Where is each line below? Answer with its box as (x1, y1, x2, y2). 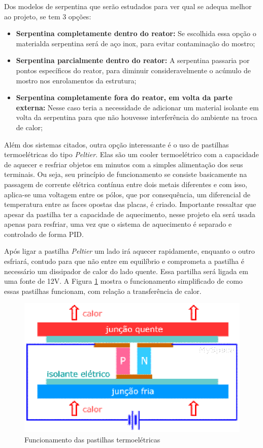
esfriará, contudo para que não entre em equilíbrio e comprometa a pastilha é (4, 256, 244, 266)
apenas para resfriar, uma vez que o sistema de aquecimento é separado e (4, 219, 232, 229)
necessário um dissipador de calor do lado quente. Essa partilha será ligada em (4, 265, 248, 276)
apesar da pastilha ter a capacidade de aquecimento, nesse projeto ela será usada (4, 208, 255, 219)
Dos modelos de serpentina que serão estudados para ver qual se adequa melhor (4, 1, 252, 11)
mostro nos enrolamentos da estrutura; (16, 75, 137, 85)
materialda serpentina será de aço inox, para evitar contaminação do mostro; (16, 38, 255, 48)
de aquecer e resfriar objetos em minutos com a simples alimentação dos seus (4, 159, 243, 169)
